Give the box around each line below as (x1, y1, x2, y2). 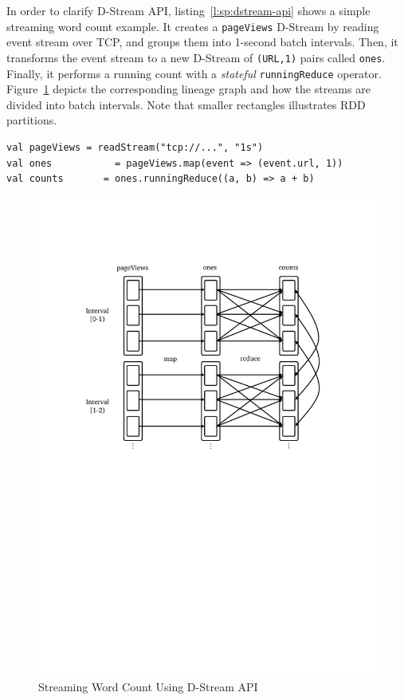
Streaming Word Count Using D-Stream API (38, 678, 258, 695)
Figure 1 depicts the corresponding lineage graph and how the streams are (6, 81, 371, 97)
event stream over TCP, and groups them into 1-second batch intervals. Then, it (6, 33, 398, 50)
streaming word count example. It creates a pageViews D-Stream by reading (6, 18, 379, 34)
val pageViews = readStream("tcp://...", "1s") (6, 141, 264, 153)
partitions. (6, 112, 57, 128)
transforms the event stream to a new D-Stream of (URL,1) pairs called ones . (6, 49, 386, 65)
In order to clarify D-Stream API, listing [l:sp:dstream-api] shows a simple (6, 2, 371, 18)
